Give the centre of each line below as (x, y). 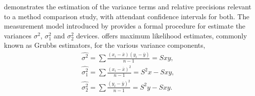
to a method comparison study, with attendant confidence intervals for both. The (127, 16)
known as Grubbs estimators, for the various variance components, (105, 45)
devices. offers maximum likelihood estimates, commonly (162, 35)
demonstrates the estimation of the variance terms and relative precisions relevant (128, 6)
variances (18, 35)
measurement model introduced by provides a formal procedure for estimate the (125, 26)
